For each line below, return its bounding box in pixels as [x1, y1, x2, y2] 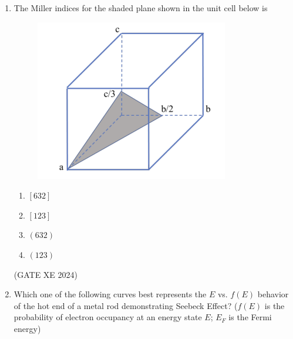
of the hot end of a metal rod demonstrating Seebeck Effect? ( [14, 299, 238, 311]
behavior [257, 288, 289, 300]
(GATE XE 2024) [14, 268, 78, 280]
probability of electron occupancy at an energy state [14, 311, 202, 323]
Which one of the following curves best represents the [14, 288, 207, 300]
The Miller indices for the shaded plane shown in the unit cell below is [14, 2, 268, 14]
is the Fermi [228, 311, 272, 323]
